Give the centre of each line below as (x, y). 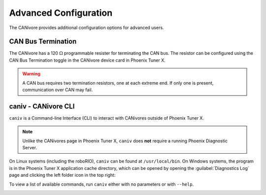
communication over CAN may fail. (58, 90)
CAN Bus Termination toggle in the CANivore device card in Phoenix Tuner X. (87, 60)
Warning (31, 74)
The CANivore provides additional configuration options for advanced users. (87, 28)
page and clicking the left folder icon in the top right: (62, 175)
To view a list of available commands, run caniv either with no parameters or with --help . (101, 184)
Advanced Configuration (61, 13)
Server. (30, 148)
